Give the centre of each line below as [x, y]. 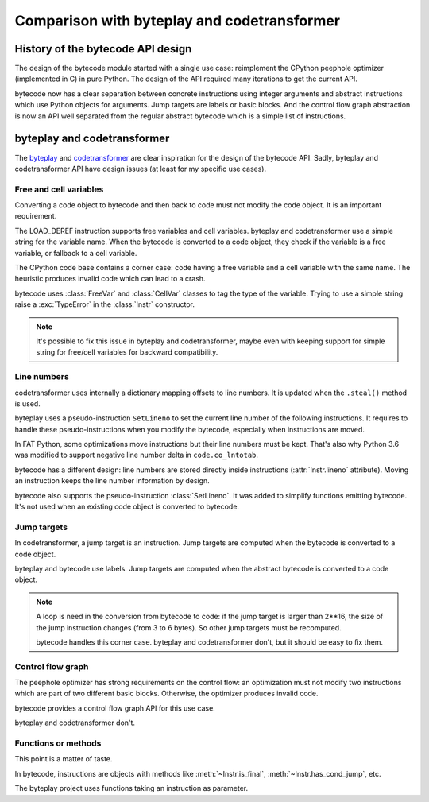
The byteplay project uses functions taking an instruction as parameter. [131, 788]
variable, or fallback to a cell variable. [76, 253]
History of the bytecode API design [103, 49]
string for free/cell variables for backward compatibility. [127, 352]
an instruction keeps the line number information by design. [112, 481]
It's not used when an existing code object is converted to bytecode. [127, 507]
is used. [28, 403]
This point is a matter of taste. [64, 759]
